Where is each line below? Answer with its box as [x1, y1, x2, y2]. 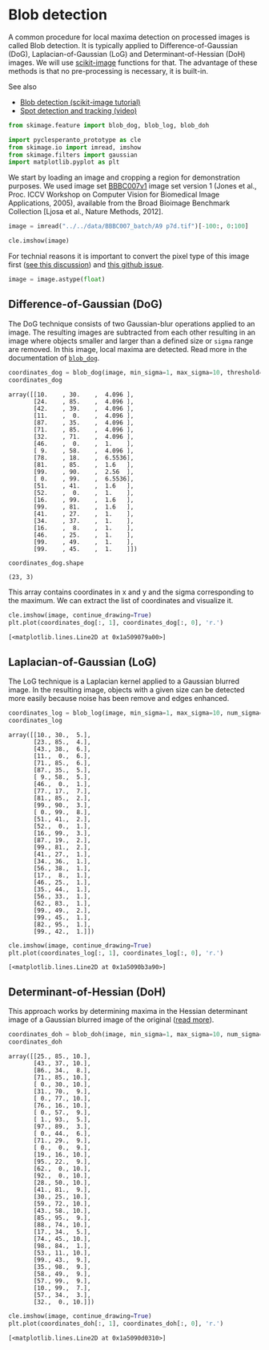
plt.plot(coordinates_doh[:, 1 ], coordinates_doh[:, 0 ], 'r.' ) [8, 1320, 224, 1328]
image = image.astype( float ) [8, 275, 106, 284]
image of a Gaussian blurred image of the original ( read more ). [8, 1015, 215, 1024]
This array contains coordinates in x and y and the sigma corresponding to [8, 587, 255, 597]
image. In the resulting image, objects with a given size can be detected [8, 684, 246, 695]
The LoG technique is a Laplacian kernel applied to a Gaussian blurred [8, 676, 240, 686]
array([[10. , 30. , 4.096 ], [8, 391, 134, 399]
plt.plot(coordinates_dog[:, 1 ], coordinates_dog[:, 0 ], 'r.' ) [8, 619, 224, 627]
